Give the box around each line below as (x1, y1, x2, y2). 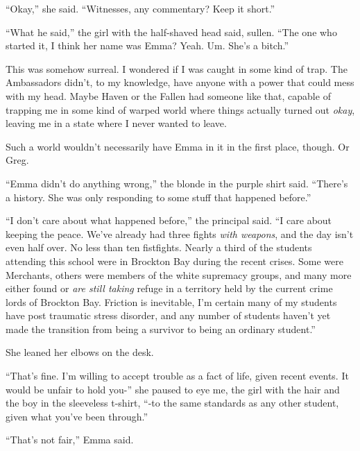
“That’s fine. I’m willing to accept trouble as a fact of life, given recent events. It (6, 368, 349, 383)
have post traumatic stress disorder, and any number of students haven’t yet (6, 308, 331, 323)
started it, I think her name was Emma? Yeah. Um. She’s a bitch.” (6, 38, 289, 53)
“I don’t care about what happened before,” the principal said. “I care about (6, 213, 332, 228)
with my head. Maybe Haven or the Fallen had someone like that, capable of (6, 88, 331, 103)
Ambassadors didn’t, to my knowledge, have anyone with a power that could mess (6, 75, 354, 90)
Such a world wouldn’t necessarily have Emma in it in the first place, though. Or (6, 139, 350, 153)
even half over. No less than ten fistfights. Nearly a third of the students (6, 240, 312, 255)
